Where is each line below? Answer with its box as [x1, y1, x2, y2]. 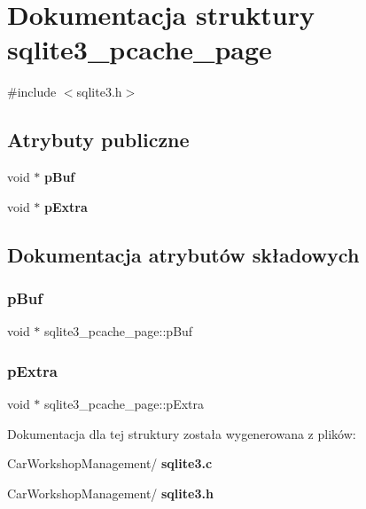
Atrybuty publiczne [7, 126, 190, 153]
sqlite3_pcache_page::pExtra [44, 395, 205, 413]
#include [7, 82, 57, 101]
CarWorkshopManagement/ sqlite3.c [7, 454, 213, 473]
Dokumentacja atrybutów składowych [7, 240, 360, 268]
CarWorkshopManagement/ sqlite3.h [7, 483, 214, 502]
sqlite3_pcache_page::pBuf [44, 322, 193, 341]
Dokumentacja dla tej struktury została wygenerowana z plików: [7, 424, 356, 442]
